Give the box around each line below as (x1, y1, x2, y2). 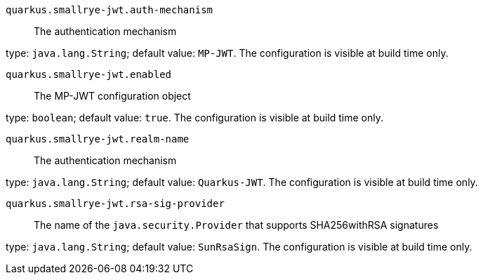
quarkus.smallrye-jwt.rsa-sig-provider (6, 198, 225, 209)
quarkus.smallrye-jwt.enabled (6, 69, 172, 80)
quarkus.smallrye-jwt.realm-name (6, 133, 190, 145)
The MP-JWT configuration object (34, 90, 191, 102)
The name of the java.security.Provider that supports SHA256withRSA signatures (34, 219, 439, 231)
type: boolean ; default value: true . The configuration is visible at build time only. (6, 112, 384, 124)
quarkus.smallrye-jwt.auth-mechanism (6, 4, 213, 15)
